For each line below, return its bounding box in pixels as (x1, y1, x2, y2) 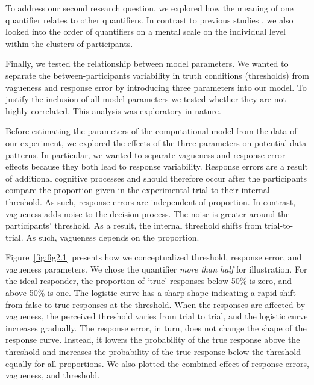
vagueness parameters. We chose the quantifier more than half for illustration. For (5, 262, 307, 275)
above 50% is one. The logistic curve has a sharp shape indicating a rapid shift (5, 286, 297, 299)
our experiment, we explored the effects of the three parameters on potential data (5, 136, 307, 149)
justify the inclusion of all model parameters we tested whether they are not (5, 93, 286, 105)
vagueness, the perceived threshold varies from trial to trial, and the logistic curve (5, 310, 308, 322)
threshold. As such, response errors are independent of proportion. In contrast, (5, 195, 296, 208)
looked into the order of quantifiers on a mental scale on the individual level (5, 25, 286, 38)
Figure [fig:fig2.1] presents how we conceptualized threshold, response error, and (5, 251, 302, 263)
